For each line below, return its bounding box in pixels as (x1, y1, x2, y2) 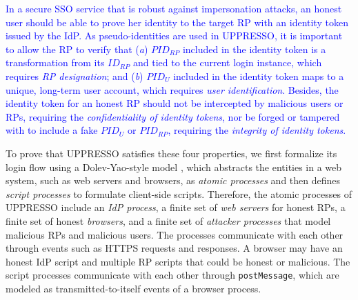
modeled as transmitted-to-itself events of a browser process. (6, 281, 261, 295)
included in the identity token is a (182, 41, 326, 56)
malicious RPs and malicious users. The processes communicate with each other (6, 227, 344, 241)
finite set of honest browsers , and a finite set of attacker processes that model (6, 213, 331, 228)
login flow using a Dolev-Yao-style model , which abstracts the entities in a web (6, 159, 342, 174)
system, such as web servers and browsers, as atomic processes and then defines (6, 173, 341, 188)
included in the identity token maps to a (173, 68, 344, 83)
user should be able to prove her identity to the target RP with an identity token (6, 14, 348, 29)
